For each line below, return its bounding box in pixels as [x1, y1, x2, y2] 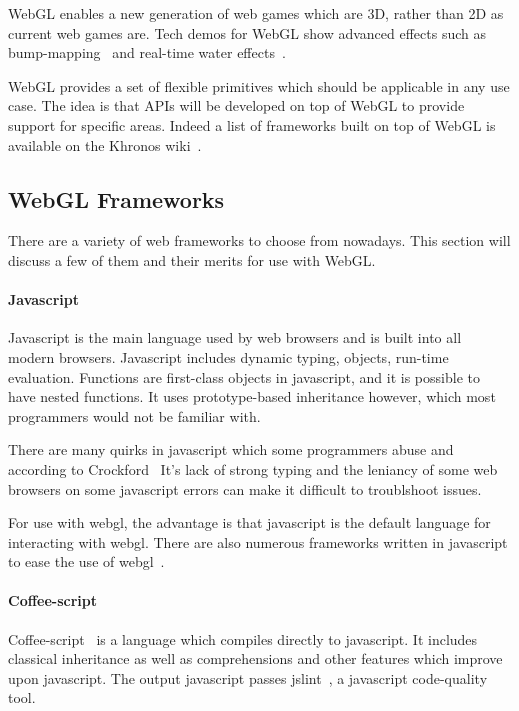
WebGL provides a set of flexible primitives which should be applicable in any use [8, 75, 510, 96]
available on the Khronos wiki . [8, 134, 202, 155]
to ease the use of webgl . [8, 551, 165, 572]
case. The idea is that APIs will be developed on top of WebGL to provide [8, 95, 465, 116]
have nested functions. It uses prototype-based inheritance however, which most [8, 386, 496, 407]
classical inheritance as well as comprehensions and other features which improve [8, 648, 503, 669]
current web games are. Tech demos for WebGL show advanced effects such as [8, 22, 486, 43]
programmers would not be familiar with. [8, 405, 261, 426]
